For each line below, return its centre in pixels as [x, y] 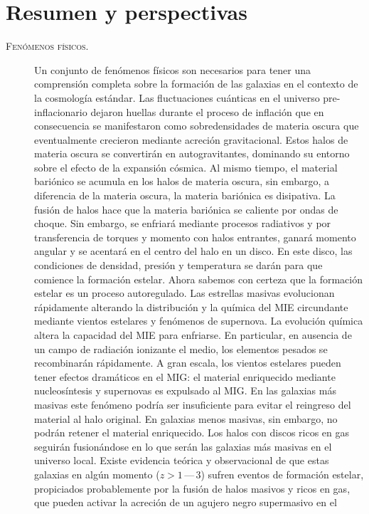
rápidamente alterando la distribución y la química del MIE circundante [191, 306]
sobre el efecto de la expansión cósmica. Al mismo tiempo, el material [186, 167]
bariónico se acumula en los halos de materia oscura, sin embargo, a [182, 181]
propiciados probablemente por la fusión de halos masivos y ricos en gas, [192, 488]
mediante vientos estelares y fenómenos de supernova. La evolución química [199, 321]
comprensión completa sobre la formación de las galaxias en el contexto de [196, 84]
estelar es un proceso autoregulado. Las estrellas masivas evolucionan [184, 293]
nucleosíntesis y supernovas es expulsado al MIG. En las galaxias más [185, 390]
